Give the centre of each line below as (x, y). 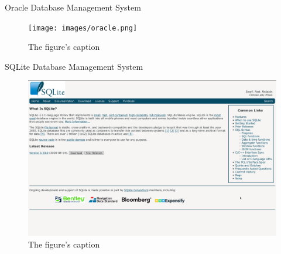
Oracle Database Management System (73, 7)
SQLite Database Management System (74, 66)
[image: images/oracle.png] (83, 28)
